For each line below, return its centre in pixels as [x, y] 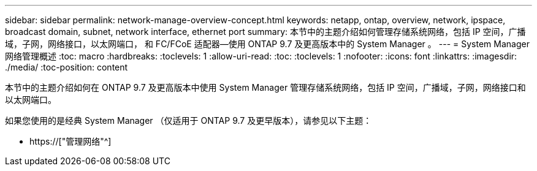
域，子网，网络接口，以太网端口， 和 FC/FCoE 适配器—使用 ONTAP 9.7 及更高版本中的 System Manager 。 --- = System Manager [267, 44]
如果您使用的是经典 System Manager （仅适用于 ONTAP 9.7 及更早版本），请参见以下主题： [189, 120]
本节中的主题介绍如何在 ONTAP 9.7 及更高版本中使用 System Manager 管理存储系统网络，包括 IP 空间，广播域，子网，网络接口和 [265, 87]
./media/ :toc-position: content [67, 67]
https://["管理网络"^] [70, 141]
